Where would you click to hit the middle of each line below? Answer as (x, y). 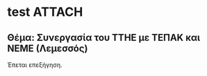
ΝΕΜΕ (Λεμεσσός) (48, 48)
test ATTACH (45, 12)
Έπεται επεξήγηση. (35, 65)
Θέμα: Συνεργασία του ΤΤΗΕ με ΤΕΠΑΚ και (104, 38)
